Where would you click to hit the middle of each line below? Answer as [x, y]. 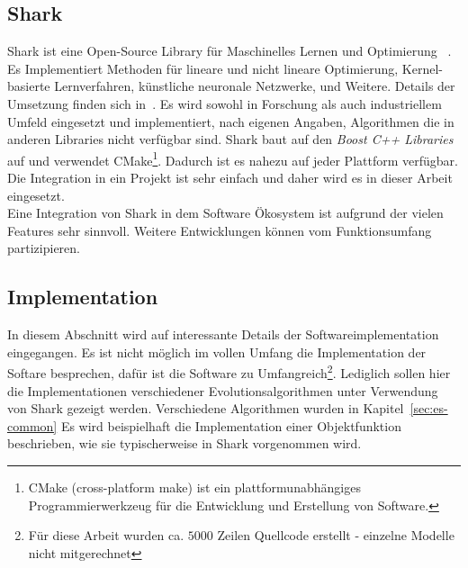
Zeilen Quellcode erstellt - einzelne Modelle [336, 535]
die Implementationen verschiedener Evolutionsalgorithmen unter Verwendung [223, 390]
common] [32, 425]
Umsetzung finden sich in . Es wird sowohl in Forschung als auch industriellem [225, 103]
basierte [29, 86]
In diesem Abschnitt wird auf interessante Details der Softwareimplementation [223, 334]
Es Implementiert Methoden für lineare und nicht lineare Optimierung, [203, 68]
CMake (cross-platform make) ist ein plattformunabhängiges [194, 487]
